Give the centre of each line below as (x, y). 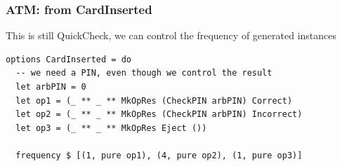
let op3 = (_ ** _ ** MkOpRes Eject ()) (111, 128)
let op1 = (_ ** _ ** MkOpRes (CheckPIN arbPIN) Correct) (154, 101)
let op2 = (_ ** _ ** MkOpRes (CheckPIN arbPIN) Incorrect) (159, 115)
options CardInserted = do (68, 59)
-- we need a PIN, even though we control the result (144, 73)
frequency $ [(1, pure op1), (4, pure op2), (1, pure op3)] (159, 155)
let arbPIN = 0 (51, 87)
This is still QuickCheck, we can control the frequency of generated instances (171, 35)
